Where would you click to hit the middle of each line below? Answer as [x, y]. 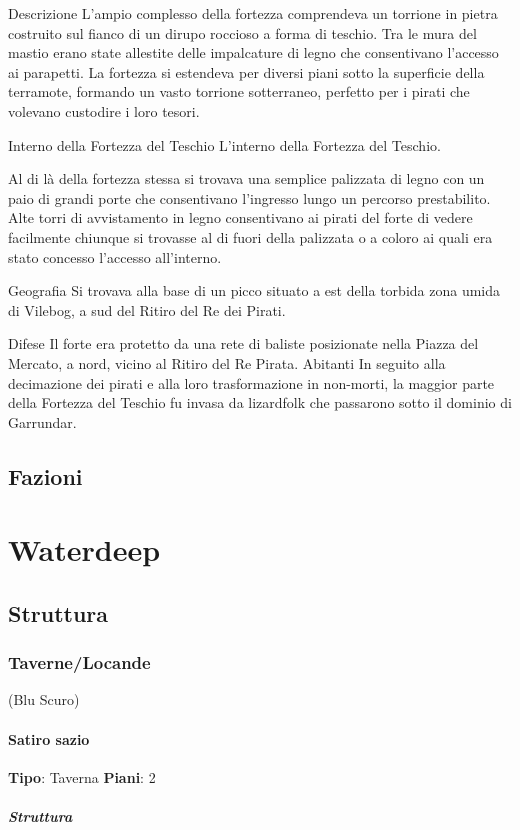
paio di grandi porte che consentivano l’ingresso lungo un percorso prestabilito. [249, 197]
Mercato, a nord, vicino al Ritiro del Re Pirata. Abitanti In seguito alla [227, 362]
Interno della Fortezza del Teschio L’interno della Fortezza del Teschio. [224, 144]
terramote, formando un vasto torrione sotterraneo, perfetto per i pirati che [239, 91]
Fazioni [45, 475]
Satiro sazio [49, 738]
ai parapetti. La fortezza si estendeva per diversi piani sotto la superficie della [246, 71]
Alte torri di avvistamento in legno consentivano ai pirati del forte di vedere [240, 217]
